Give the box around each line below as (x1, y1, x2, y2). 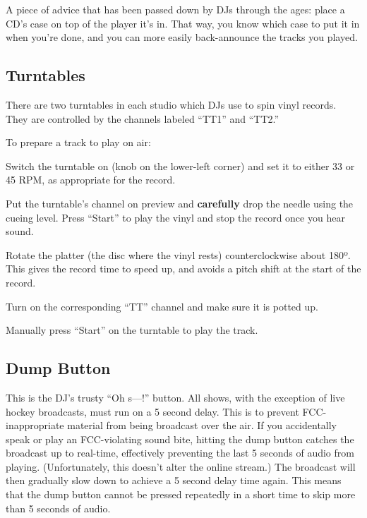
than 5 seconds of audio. (6, 500, 111, 515)
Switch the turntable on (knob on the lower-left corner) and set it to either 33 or (6, 158, 355, 173)
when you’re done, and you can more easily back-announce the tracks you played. (6, 30, 358, 44)
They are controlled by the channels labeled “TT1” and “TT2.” (6, 111, 279, 126)
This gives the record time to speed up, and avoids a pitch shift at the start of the (6, 261, 361, 276)
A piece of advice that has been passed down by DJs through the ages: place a (6, 2, 345, 16)
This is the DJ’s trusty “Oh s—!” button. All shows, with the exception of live (6, 390, 345, 404)
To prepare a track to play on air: (6, 135, 151, 150)
